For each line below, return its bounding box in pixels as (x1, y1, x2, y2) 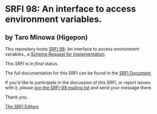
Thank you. (5, 94, 28, 100)
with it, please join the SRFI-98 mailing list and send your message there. (5, 85, 153, 91)
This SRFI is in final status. (5, 61, 59, 66)
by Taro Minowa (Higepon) (5, 33, 88, 41)
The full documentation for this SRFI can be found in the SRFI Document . (5, 70, 152, 76)
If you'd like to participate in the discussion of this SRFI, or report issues (5, 79, 151, 85)
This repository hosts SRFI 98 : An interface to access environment (5, 46, 139, 52)
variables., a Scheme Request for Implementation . (5, 51, 106, 57)
